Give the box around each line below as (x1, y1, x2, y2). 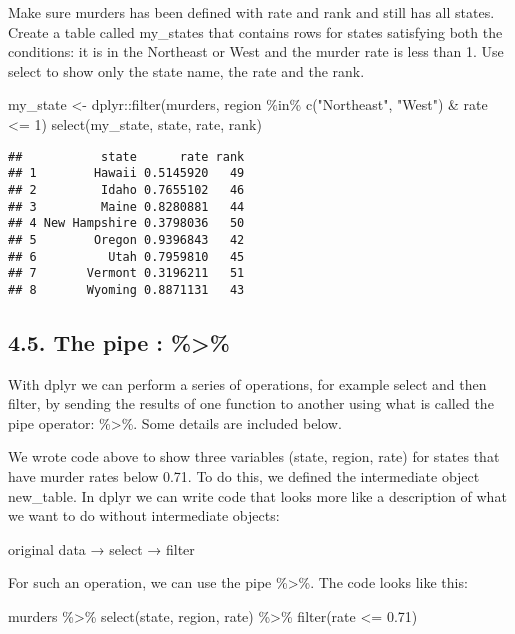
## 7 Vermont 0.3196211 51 (8, 266, 245, 281)
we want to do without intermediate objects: (8, 505, 280, 526)
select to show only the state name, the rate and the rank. (8, 60, 365, 81)
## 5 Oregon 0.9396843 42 (8, 232, 245, 247)
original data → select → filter (8, 538, 195, 559)
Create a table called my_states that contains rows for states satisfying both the (8, 21, 503, 42)
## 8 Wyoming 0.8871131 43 (8, 282, 245, 297)
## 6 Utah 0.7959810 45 (8, 249, 245, 264)
